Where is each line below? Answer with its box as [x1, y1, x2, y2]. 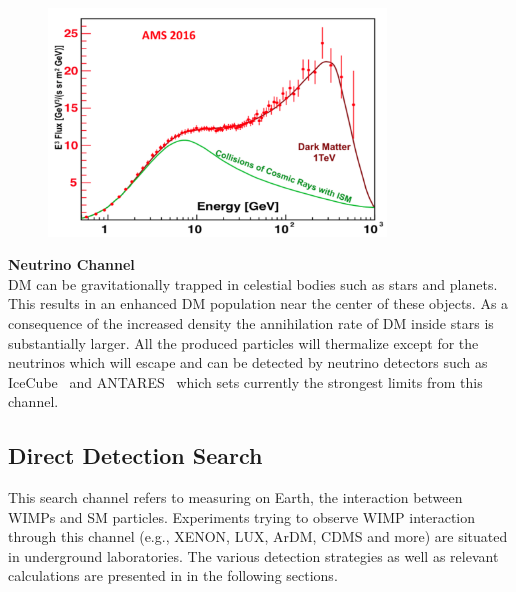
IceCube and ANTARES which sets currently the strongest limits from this [8, 371, 483, 392]
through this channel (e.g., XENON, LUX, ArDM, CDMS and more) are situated [8, 526, 508, 547]
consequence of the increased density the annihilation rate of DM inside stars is [8, 312, 494, 333]
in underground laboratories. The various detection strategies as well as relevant [8, 545, 499, 566]
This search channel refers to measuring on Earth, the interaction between [8, 487, 463, 508]
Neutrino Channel [8, 254, 135, 275]
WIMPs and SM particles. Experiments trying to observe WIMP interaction [8, 506, 476, 527]
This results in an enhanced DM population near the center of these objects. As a [8, 293, 509, 314]
